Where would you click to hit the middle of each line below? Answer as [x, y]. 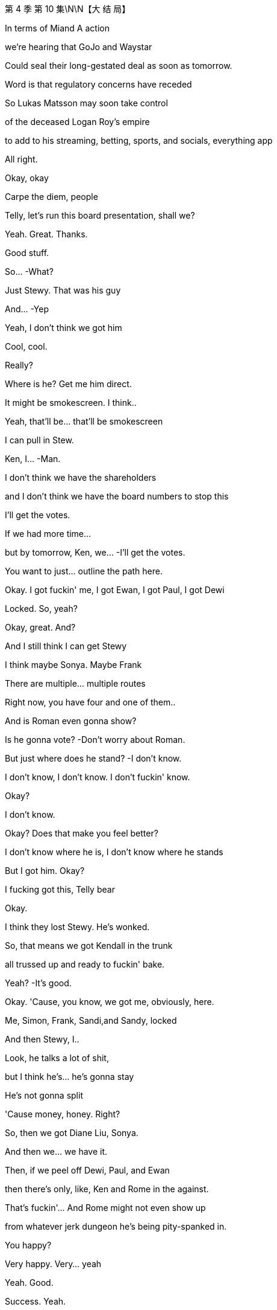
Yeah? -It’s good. [38, 983]
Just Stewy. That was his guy [63, 290]
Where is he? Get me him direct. [68, 384]
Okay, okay [27, 178]
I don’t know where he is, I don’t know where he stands [114, 852]
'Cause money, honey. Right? [63, 1114]
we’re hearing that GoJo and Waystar [79, 47]
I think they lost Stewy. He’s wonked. [77, 927]
